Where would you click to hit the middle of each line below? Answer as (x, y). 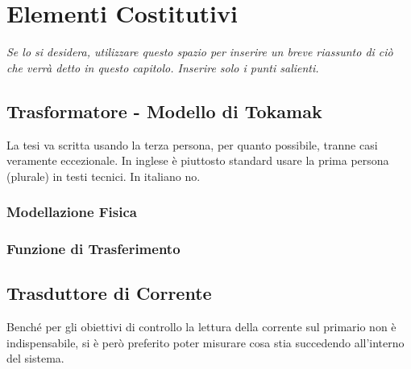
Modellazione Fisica (72, 212)
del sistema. (35, 358)
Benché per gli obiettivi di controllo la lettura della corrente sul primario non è (201, 327)
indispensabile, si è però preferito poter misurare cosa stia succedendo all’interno (205, 342)
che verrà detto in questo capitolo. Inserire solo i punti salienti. (163, 67)
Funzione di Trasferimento (93, 249)
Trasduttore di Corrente (109, 293)
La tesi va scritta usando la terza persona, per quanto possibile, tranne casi (192, 144)
